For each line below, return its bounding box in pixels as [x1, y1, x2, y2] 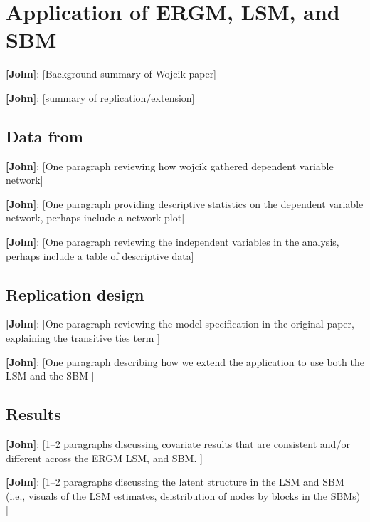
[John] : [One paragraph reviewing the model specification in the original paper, [6, 316, 354, 331]
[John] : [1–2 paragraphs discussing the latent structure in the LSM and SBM [6, 474, 344, 489]
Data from [6, 125, 83, 147]
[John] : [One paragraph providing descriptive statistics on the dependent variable [6, 196, 364, 211]
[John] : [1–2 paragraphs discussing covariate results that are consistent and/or [6, 437, 350, 451]
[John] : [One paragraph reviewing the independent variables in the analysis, [6, 234, 339, 249]
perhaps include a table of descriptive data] [6, 248, 194, 263]
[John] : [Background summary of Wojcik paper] [6, 66, 217, 81]
